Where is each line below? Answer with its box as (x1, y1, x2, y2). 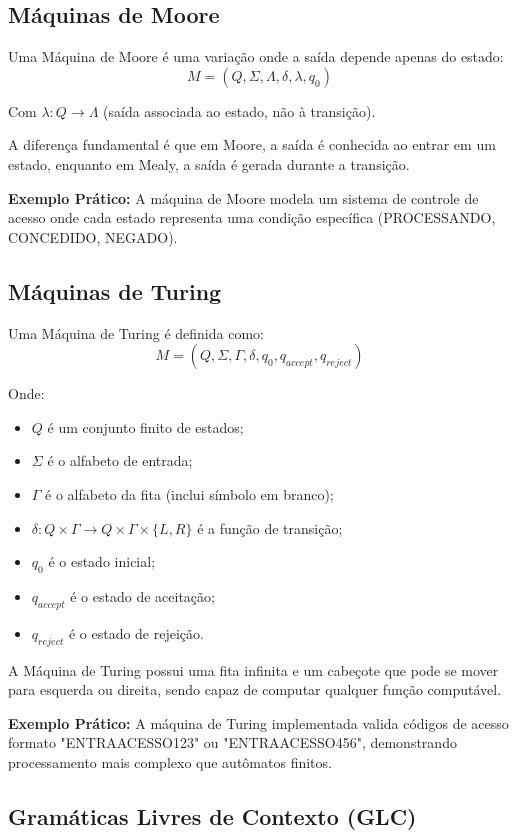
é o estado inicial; (48, 551, 156, 572)
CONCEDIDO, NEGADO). (8, 226, 178, 247)
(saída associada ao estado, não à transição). (103, 100, 376, 121)
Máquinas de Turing (8, 275, 222, 306)
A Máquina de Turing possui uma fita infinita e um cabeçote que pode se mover (8, 659, 499, 680)
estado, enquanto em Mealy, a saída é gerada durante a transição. (8, 153, 410, 174)
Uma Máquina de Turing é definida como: (8, 322, 264, 343)
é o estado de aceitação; (70, 585, 215, 606)
